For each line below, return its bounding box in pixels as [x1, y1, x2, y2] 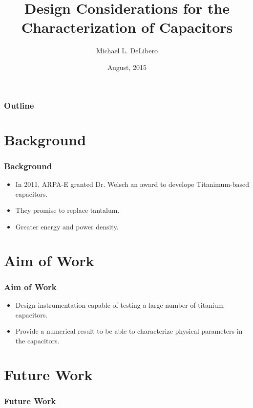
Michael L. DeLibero [96, 45, 158, 56]
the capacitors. [15, 335, 60, 345]
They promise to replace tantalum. [15, 205, 120, 215]
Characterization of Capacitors [21, 17, 233, 37]
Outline [4, 99, 34, 111]
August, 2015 [107, 62, 147, 72]
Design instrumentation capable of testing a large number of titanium [15, 299, 224, 310]
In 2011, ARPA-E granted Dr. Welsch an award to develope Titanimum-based [15, 179, 250, 189]
